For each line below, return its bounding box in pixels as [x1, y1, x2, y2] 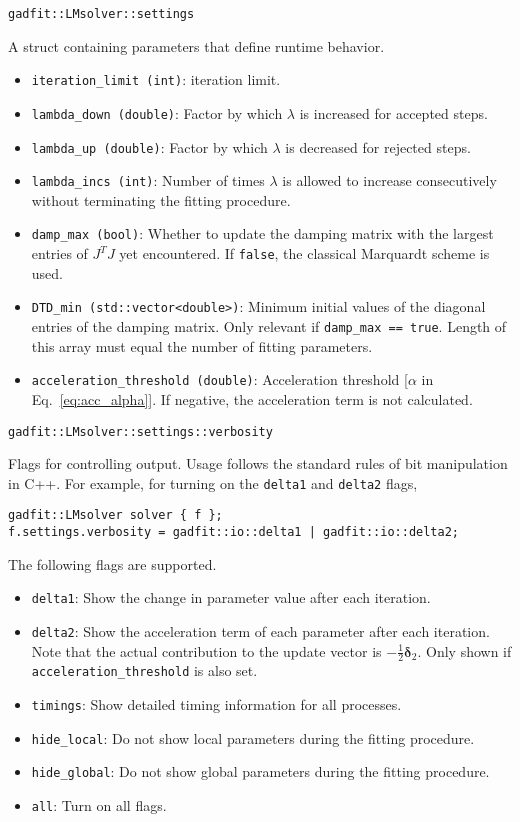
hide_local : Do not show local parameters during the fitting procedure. [31, 727, 475, 748]
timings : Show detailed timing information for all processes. [31, 694, 402, 715]
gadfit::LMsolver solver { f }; [8, 508, 223, 523]
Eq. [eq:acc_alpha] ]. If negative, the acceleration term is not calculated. [31, 388, 473, 409]
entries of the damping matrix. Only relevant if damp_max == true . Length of [31, 316, 507, 337]
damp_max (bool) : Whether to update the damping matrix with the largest [31, 223, 494, 244]
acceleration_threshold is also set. [31, 660, 258, 681]
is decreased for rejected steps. [285, 136, 471, 157]
